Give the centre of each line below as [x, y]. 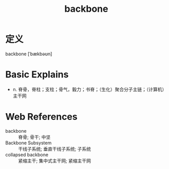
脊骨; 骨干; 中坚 [34, 137]
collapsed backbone [27, 155]
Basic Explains [37, 75]
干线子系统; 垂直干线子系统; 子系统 [55, 149]
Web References [42, 117]
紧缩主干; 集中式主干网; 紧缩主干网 [55, 161]
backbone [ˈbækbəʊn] [29, 54]
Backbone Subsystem [29, 143]
